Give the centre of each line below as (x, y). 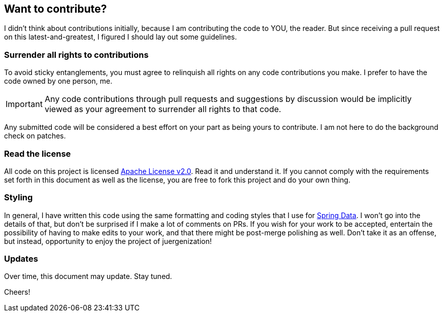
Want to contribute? (56, 9)
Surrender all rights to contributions (76, 55)
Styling (19, 198)
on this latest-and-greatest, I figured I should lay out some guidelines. (121, 37)
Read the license (38, 153)
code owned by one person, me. (58, 81)
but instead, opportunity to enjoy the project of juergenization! (108, 241)
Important (24, 104)
